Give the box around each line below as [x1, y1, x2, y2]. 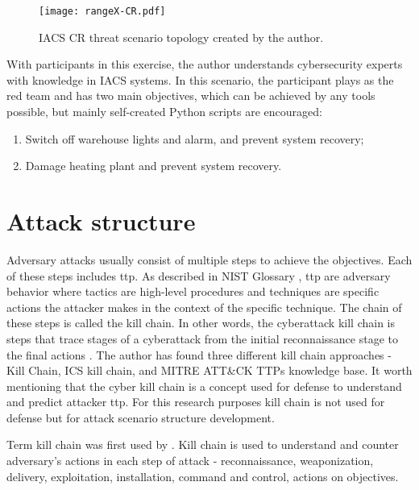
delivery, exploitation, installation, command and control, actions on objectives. [6, 467, 399, 484]
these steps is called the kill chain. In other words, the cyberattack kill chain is [6, 314, 395, 331]
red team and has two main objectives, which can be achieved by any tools [6, 87, 375, 104]
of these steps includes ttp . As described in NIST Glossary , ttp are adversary [6, 267, 391, 284]
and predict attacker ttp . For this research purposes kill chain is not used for [6, 393, 385, 410]
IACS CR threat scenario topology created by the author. [39, 28, 324, 45]
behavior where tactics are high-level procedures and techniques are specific [6, 283, 380, 300]
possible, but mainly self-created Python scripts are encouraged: [6, 103, 322, 120]
